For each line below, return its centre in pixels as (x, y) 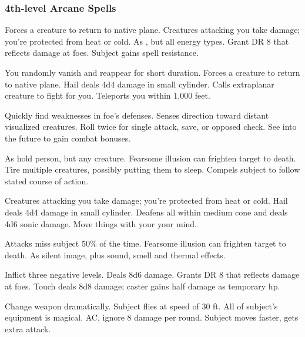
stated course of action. (47, 181)
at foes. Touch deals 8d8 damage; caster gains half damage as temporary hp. (143, 286)
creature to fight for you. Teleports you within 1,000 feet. (108, 95)
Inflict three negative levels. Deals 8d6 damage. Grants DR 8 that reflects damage (152, 274)
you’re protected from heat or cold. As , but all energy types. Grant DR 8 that (147, 41)
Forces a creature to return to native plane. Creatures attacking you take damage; (152, 30)
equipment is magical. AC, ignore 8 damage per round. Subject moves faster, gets (152, 317)
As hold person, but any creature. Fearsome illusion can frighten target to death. (150, 158)
